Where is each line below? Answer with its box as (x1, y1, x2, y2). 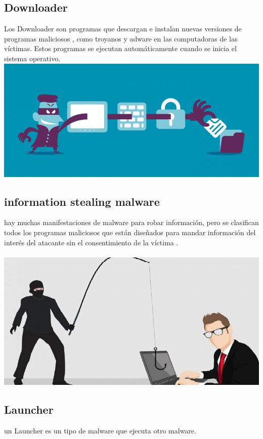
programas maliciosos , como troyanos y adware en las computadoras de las (4, 33, 238, 43)
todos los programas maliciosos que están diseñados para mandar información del (4, 227, 256, 237)
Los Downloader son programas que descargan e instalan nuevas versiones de (4, 23, 242, 34)
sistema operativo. (4, 53, 61, 63)
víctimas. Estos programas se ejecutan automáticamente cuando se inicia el (4, 43, 237, 54)
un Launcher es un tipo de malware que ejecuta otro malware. (4, 425, 196, 435)
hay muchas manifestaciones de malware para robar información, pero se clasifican (4, 217, 259, 228)
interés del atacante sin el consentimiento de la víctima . (4, 237, 179, 247)
